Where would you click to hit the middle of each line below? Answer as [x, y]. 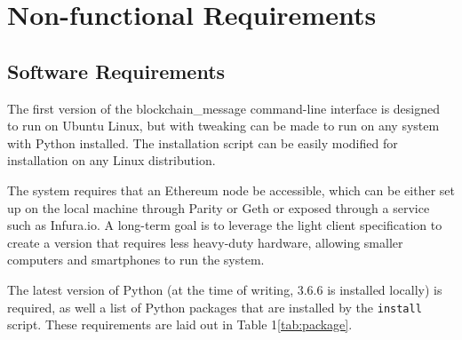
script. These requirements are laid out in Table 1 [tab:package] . [180, 324]
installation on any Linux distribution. [112, 160]
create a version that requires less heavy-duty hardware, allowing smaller [205, 242]
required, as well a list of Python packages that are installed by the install [215, 307]
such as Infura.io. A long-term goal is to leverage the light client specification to [225, 225]
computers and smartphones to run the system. [136, 260]
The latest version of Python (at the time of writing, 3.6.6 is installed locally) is [225, 289]
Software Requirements [116, 71]
